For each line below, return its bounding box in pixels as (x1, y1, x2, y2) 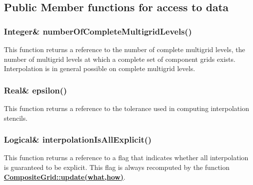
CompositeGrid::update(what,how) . (4, 171, 126, 182)
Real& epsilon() (4, 84, 67, 96)
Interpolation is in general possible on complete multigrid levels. (4, 63, 195, 74)
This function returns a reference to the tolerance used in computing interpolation (4, 103, 249, 113)
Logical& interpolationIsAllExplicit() (4, 133, 152, 146)
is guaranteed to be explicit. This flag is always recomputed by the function (4, 162, 230, 172)
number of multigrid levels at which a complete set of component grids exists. (4, 54, 235, 64)
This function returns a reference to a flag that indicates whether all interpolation (4, 152, 249, 163)
